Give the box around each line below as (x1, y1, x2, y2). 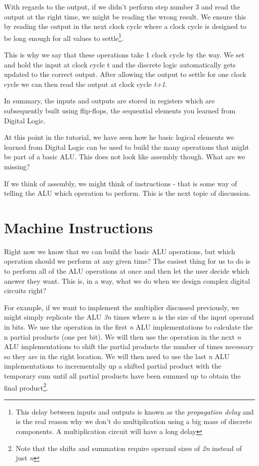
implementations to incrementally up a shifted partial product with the (4, 361, 222, 371)
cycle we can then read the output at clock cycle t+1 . (4, 78, 167, 89)
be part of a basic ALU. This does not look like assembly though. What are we (4, 151, 246, 162)
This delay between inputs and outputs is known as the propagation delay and (15, 406, 254, 417)
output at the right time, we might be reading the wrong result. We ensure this (4, 11, 246, 21)
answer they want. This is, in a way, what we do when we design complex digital (4, 275, 250, 286)
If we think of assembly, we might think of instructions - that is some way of (4, 178, 237, 188)
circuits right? (4, 285, 46, 296)
